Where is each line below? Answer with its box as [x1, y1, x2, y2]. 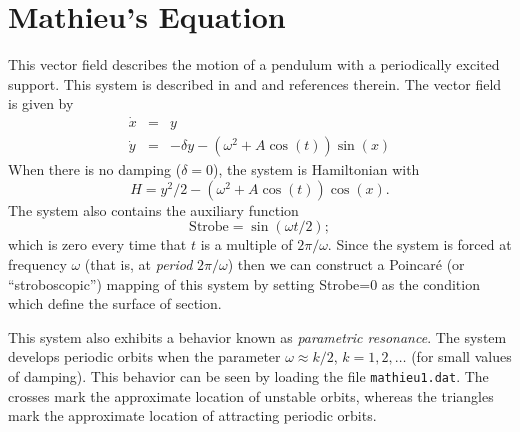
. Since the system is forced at [327, 234, 512, 255]
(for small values [411, 346, 512, 367]
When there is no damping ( [8, 159, 182, 180]
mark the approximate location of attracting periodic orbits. [8, 405, 377, 426]
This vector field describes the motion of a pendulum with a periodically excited [8, 54, 500, 75]
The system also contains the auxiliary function [8, 199, 299, 220]
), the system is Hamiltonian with [213, 159, 420, 180]
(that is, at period [84, 253, 193, 274]
